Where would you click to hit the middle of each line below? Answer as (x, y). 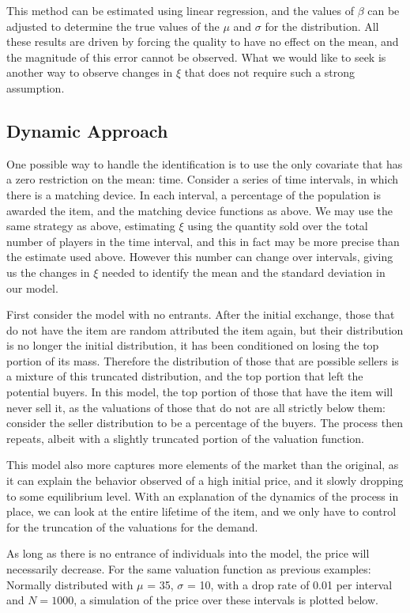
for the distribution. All (322, 26)
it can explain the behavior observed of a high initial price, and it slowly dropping (205, 481)
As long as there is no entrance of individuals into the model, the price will (188, 553)
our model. (32, 288)
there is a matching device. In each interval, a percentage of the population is (194, 194)
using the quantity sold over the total (278, 226)
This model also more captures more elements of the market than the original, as (203, 465)
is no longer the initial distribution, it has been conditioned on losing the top (193, 345)
